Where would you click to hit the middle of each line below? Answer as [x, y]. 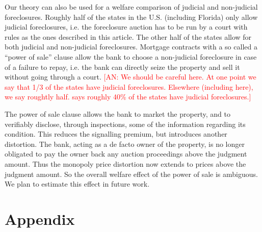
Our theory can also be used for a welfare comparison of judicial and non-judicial [131, 7]
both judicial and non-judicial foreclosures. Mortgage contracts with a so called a [131, 47]
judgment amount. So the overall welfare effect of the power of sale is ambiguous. [131, 174]
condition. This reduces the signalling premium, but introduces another [116, 134]
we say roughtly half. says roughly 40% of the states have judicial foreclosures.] [128, 97]
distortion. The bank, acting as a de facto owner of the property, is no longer [125, 144]
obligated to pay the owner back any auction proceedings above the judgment [126, 154]
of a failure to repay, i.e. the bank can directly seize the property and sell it [122, 67]
